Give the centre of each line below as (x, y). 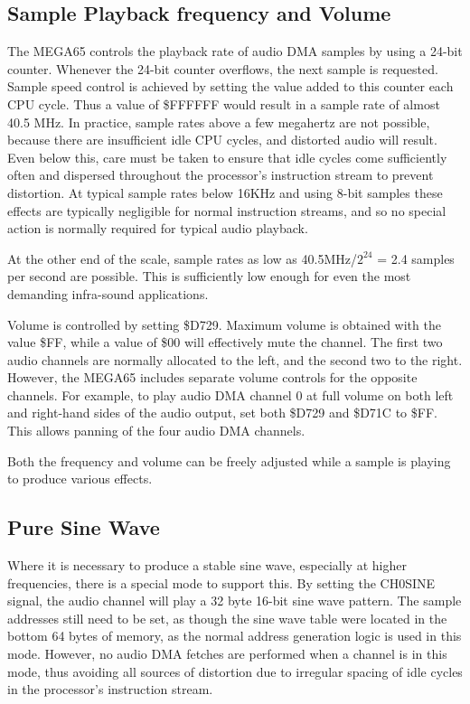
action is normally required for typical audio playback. (158, 228)
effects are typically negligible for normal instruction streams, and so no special (227, 210)
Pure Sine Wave (84, 527)
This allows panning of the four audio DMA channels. (156, 431)
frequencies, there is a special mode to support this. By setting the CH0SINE (221, 582)
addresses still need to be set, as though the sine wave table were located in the (227, 618)
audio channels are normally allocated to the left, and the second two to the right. (235, 359)
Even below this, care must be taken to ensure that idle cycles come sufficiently (227, 157)
